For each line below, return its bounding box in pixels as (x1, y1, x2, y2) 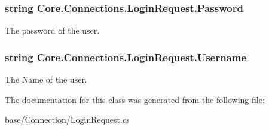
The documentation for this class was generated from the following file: (5, 93, 265, 105)
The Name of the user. (5, 73, 87, 86)
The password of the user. (5, 24, 100, 37)
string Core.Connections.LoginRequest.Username (5, 49, 247, 64)
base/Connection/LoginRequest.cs (5, 113, 130, 126)
